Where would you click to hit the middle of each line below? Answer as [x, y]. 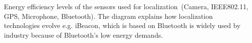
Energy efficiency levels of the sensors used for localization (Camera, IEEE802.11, [126, 6]
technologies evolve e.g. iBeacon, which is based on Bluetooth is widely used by [122, 25]
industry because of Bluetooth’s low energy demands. [84, 35]
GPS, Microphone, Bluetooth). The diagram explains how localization [108, 16]
